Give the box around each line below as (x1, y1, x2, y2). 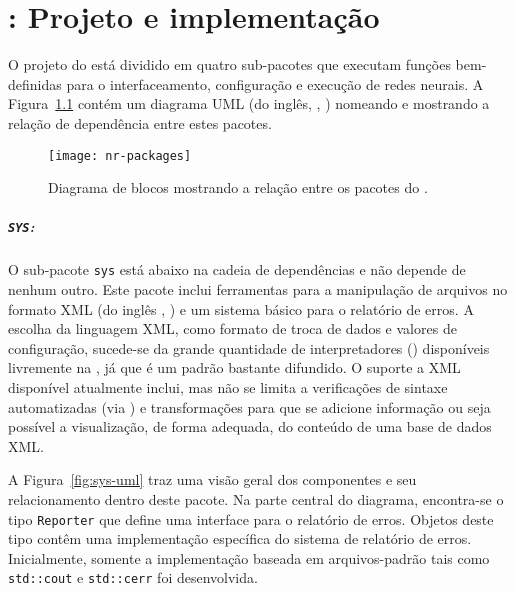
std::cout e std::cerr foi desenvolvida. (8, 567, 258, 588)
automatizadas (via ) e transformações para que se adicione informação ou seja (8, 396, 491, 417)
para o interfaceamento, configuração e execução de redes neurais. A (66, 73, 484, 94)
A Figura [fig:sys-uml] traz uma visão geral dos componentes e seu (8, 469, 417, 490)
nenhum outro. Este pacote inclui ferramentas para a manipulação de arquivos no (8, 279, 508, 300)
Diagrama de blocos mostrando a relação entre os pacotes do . (48, 177, 428, 198)
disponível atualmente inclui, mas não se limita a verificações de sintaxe (8, 377, 448, 397)
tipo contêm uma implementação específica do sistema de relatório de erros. (8, 528, 472, 549)
